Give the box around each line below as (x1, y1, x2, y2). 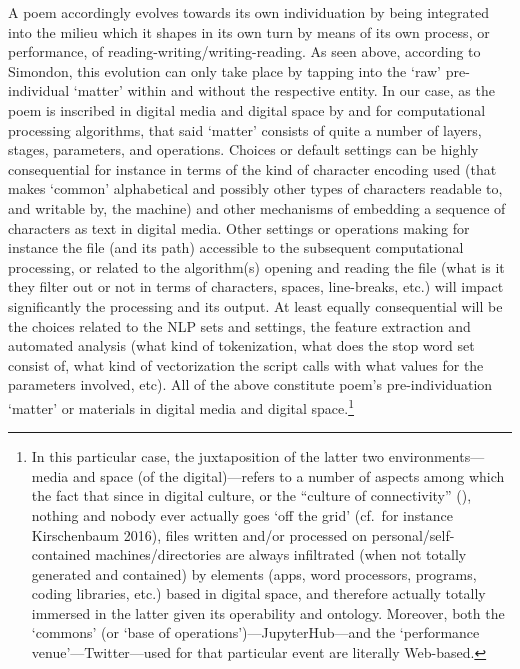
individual (8, 80, 70, 101)
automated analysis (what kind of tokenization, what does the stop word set (8, 335, 475, 356)
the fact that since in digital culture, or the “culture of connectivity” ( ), (31, 485, 472, 506)
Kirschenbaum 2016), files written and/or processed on (31, 524, 368, 545)
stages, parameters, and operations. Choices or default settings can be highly (8, 139, 479, 160)
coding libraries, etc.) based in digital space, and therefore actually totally (31, 583, 486, 604)
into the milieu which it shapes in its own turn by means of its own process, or (8, 21, 490, 42)
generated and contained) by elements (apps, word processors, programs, (31, 563, 477, 584)
